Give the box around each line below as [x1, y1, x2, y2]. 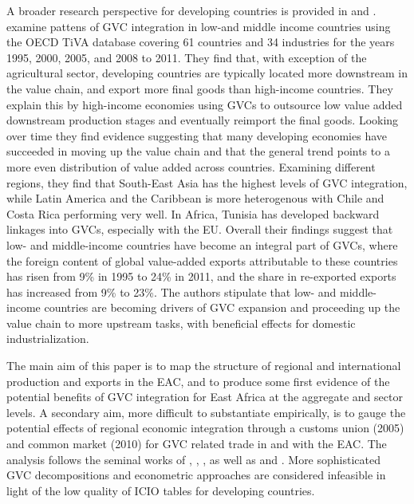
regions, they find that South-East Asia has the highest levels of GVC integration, [6, 174, 408, 191]
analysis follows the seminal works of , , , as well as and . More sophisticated [6, 451, 380, 467]
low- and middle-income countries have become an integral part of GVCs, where [6, 236, 398, 253]
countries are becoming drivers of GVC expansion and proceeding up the [44, 299, 400, 316]
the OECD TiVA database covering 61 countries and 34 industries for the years [6, 33, 395, 50]
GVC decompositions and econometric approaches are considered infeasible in [6, 467, 386, 483]
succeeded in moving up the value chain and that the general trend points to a [6, 143, 390, 159]
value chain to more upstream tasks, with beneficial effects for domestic [6, 314, 356, 331]
